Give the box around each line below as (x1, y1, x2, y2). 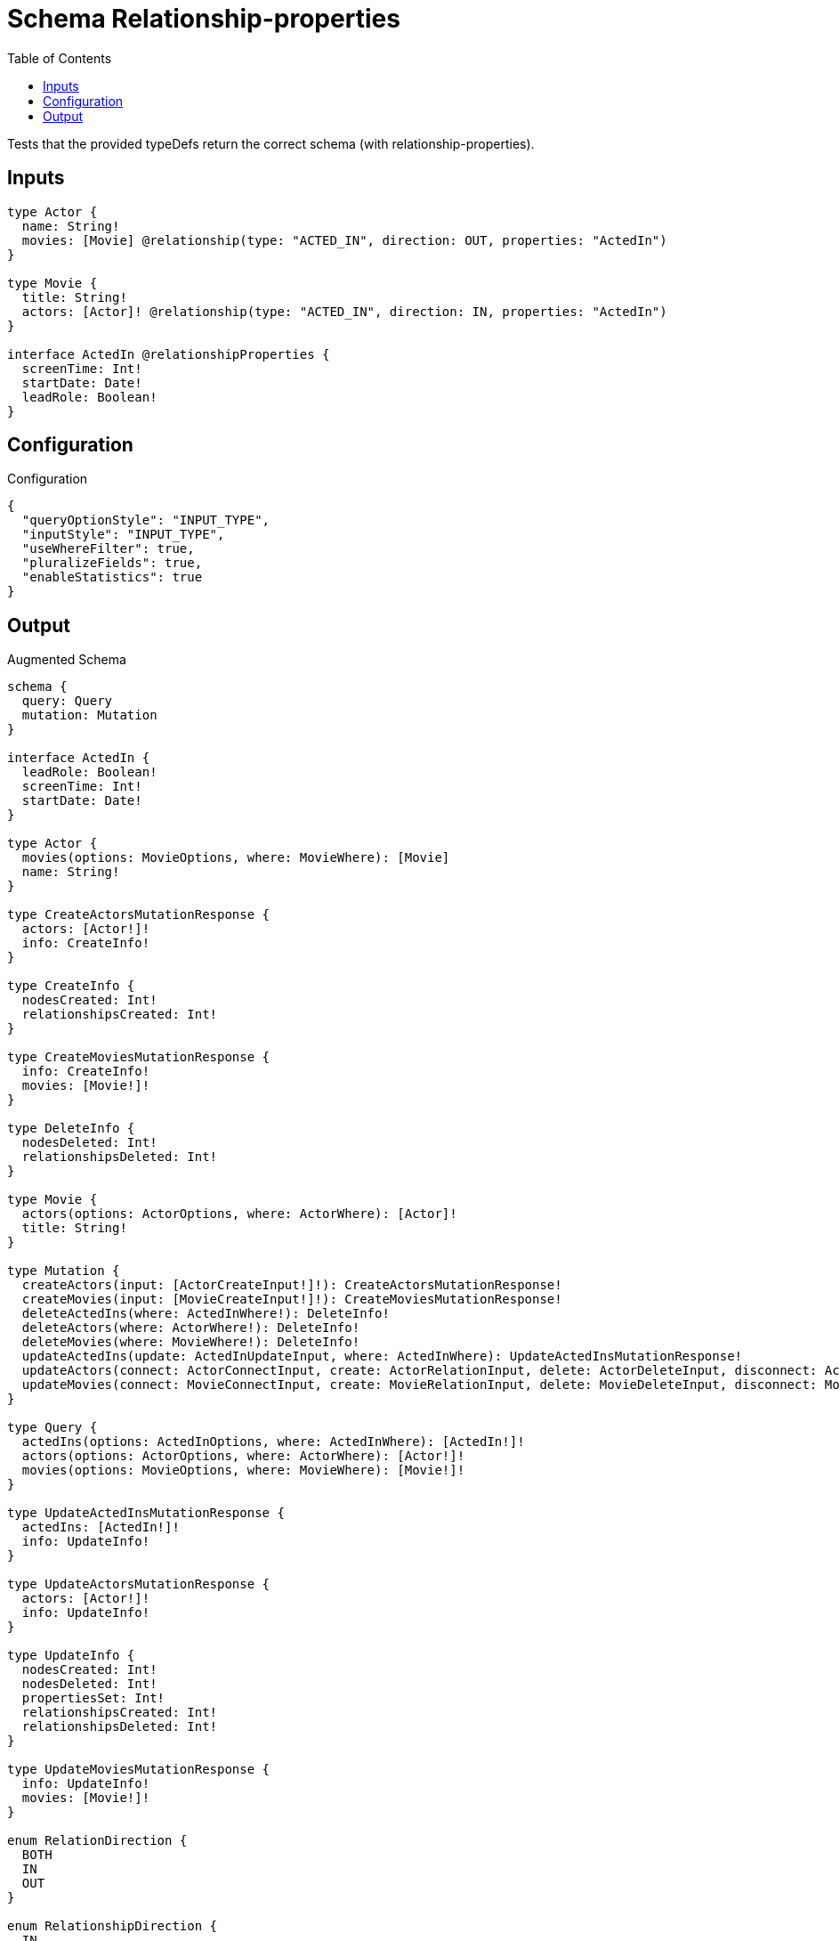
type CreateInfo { (7, 979, 135, 994)
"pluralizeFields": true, (21, 556, 203, 571)
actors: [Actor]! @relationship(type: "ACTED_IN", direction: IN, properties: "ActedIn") (21, 304, 667, 319)
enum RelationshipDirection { (7, 1919, 218, 1934)
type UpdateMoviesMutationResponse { (7, 1762, 271, 1777)
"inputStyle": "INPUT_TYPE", (21, 527, 225, 542)
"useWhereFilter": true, (21, 541, 195, 556)
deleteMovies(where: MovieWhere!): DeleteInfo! (21, 1335, 360, 1350)
